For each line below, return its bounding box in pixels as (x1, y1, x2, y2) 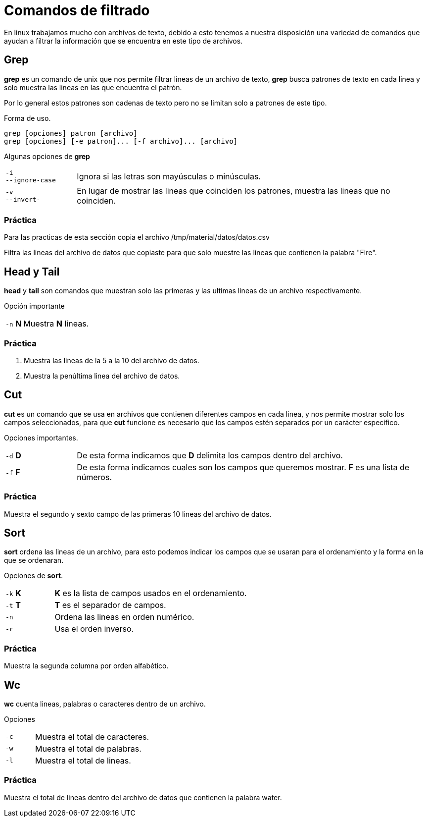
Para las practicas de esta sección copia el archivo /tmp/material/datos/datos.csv (4, 233, 270, 242)
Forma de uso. (4, 113, 51, 122)
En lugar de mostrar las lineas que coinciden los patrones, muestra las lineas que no (77, 185, 390, 196)
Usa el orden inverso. (54, 624, 134, 634)
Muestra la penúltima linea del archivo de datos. (24, 371, 180, 380)
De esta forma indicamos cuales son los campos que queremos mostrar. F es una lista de (77, 462, 410, 472)
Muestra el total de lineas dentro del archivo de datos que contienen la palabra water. (4, 793, 282, 802)
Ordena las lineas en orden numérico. (54, 612, 194, 622)
